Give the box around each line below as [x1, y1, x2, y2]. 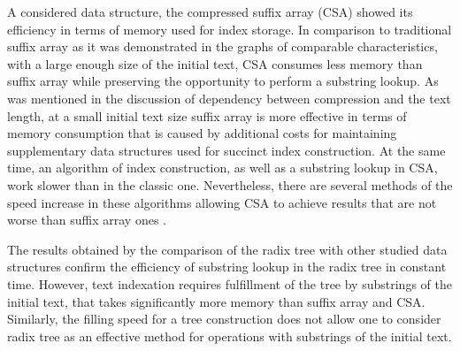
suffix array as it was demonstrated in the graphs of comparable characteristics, [7, 37, 438, 56]
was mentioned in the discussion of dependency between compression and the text [7, 88, 451, 107]
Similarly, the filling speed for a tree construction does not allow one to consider [7, 309, 441, 328]
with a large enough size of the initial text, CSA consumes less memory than [7, 54, 423, 72]
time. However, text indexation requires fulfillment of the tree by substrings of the [7, 274, 452, 293]
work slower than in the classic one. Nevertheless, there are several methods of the [7, 175, 453, 194]
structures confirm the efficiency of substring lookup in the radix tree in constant [7, 257, 447, 276]
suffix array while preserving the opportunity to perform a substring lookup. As [7, 72, 439, 90]
